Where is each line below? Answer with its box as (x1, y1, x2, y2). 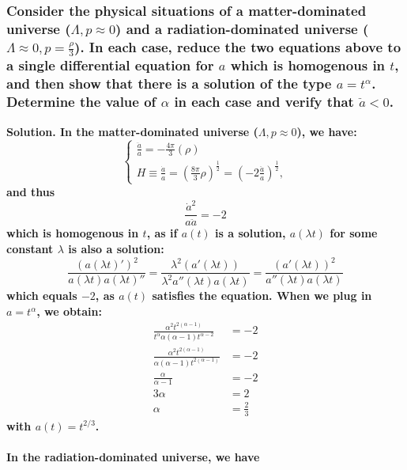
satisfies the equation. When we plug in (152, 287, 372, 304)
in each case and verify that (174, 92, 354, 112)
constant (6, 240, 54, 256)
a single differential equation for (6, 55, 214, 75)
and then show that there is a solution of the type (6, 74, 332, 93)
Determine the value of (6, 92, 156, 112)
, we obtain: (36, 303, 102, 320)
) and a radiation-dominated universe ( (115, 18, 369, 38)
